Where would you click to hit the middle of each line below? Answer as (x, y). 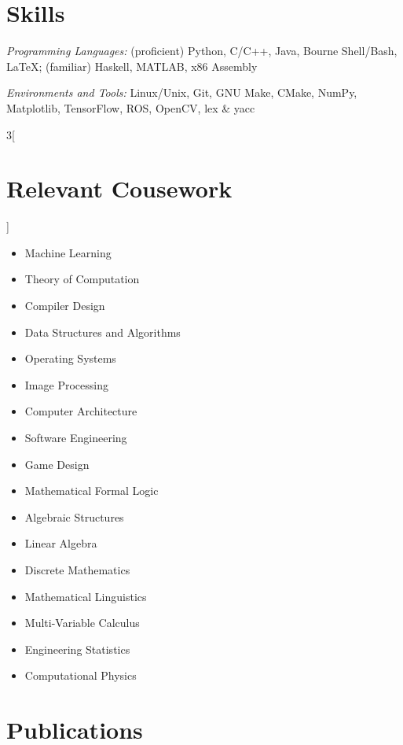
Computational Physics (81, 675)
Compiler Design (65, 305)
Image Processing (66, 384)
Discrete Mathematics (77, 569)
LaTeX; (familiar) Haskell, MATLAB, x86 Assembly (132, 66)
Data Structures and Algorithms (103, 332)
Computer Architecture (81, 411)
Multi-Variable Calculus (82, 623)
